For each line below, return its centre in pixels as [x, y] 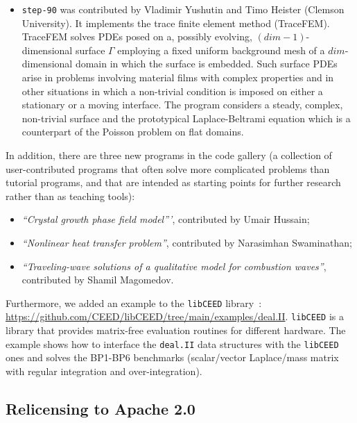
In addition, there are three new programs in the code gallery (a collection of [169, 155]
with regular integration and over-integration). [104, 371]
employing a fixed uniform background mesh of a [221, 50]
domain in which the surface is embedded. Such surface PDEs [206, 64]
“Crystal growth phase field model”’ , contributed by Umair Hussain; [166, 219]
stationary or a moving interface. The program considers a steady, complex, [182, 105]
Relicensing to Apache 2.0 [101, 408]
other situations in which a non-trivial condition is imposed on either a [172, 91]
